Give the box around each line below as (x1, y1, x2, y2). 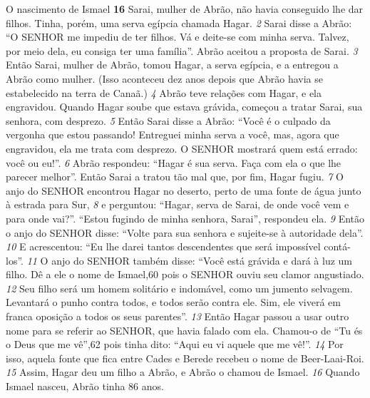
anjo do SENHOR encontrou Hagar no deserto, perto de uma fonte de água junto (6, 183, 361, 198)
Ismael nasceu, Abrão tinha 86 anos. (6, 379, 164, 394)
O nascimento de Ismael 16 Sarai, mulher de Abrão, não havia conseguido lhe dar (6, 1, 364, 16)
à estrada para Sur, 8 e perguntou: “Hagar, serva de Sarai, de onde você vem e (6, 197, 349, 212)
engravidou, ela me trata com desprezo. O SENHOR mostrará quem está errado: (6, 141, 358, 155)
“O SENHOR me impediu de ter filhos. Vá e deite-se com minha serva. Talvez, (6, 29, 349, 44)
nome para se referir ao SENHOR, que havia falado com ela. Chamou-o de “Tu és (6, 322, 363, 337)
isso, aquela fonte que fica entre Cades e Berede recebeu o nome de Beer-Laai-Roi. (6, 350, 364, 365)
